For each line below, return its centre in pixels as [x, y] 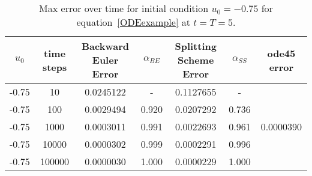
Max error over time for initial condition [124, 8]
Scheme [196, 60]
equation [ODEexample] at [133, 22]
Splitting [196, 46]
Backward [105, 46]
